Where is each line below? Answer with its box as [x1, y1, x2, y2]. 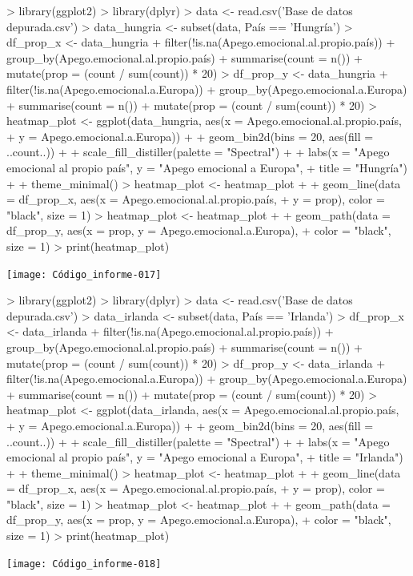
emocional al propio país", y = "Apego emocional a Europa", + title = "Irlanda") [6, 449, 403, 465]
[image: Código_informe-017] [6, 268, 162, 280]
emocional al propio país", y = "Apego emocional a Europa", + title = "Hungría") [6, 159, 408, 175]
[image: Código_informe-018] [6, 558, 162, 570]
